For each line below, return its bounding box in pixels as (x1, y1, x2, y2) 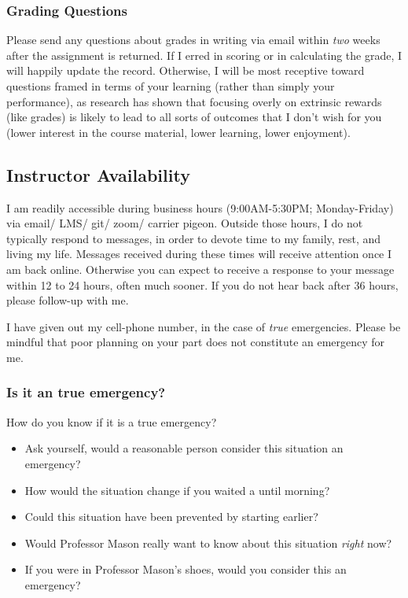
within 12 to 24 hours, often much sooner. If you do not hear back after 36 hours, (6, 276, 399, 293)
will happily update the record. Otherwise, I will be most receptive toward (6, 62, 365, 79)
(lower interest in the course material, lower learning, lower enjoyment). (6, 124, 351, 140)
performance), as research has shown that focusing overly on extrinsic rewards (6, 93, 382, 109)
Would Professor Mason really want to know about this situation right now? (24, 534, 392, 551)
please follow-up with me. (6, 292, 129, 308)
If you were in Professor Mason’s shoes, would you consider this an (24, 561, 347, 578)
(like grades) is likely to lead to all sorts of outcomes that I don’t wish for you (6, 109, 382, 125)
